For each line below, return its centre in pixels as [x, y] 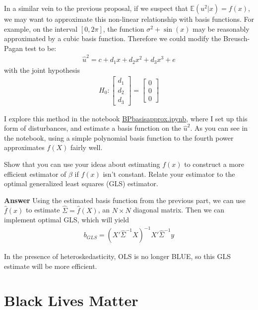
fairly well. [87, 147]
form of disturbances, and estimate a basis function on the [93, 128]
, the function [124, 28]
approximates [24, 147]
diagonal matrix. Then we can [179, 210]
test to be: [41, 48]
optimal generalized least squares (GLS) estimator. [81, 183]
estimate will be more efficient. [51, 266]
